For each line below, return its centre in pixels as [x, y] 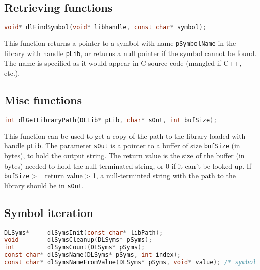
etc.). [12, 72]
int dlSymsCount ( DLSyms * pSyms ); [75, 248]
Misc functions [43, 100]
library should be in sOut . [44, 185]
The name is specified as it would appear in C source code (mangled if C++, [123, 63]
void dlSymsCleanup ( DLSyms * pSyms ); [78, 240]
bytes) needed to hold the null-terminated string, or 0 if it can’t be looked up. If [128, 165]
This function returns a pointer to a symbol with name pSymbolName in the [120, 43]
